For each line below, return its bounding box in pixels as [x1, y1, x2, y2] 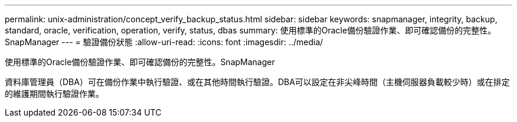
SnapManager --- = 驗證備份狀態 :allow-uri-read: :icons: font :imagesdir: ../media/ [5, 37, 323, 47]
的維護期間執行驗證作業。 [5, 89, 104, 99]
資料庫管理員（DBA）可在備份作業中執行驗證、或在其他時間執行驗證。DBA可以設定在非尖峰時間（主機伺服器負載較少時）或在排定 [5, 77, 510, 87]
